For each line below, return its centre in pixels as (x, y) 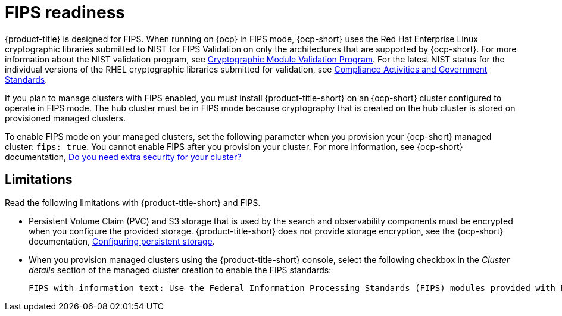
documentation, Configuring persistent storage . (122, 241)
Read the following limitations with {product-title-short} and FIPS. (133, 202)
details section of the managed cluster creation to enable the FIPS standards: (180, 270)
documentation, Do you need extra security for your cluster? (123, 157)
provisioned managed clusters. (65, 118)
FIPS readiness (65, 12)
